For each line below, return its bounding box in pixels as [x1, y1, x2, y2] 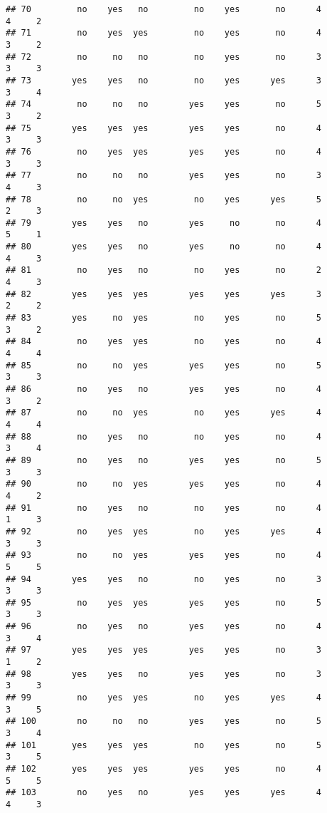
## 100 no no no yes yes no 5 [6, 716, 321, 727]
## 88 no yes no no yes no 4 [6, 431, 321, 442]
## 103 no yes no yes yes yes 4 [6, 787, 321, 798]
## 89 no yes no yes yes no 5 [6, 455, 321, 465]
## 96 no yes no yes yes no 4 [6, 621, 321, 632]
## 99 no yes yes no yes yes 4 [6, 693, 321, 703]
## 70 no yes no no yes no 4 [6, 4, 321, 14]
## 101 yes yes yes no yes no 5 [6, 740, 321, 750]
